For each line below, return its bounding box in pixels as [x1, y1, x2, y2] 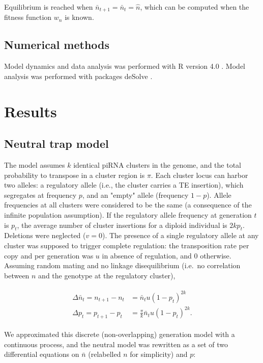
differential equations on [4, 349, 79, 359]
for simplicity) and [130, 349, 188, 359]
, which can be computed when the [140, 2, 249, 12]
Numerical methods [4, 37, 110, 53]
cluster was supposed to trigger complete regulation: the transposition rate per [4, 240, 249, 250]
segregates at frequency [4, 189, 77, 200]
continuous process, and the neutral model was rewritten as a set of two [4, 339, 228, 349]
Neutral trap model [4, 136, 109, 151]
